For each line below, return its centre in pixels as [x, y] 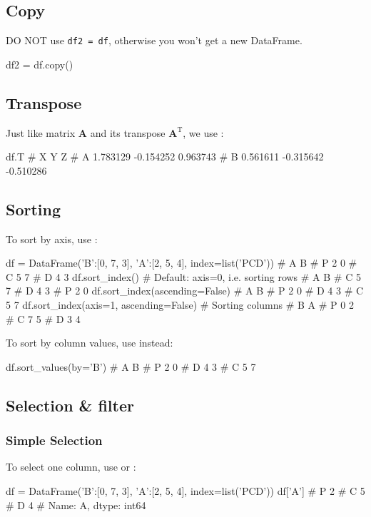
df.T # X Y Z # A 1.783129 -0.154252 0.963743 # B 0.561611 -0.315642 [165, 157]
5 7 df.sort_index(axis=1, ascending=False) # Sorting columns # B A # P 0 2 [180, 305]
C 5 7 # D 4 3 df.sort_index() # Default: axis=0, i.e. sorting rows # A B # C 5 [183, 276]
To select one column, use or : [71, 467]
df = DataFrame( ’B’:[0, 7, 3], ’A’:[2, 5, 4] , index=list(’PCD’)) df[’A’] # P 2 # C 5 [185, 490]
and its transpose [128, 132]
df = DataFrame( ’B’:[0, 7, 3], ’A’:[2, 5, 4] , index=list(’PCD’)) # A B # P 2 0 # [182, 263]
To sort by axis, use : [52, 239]
